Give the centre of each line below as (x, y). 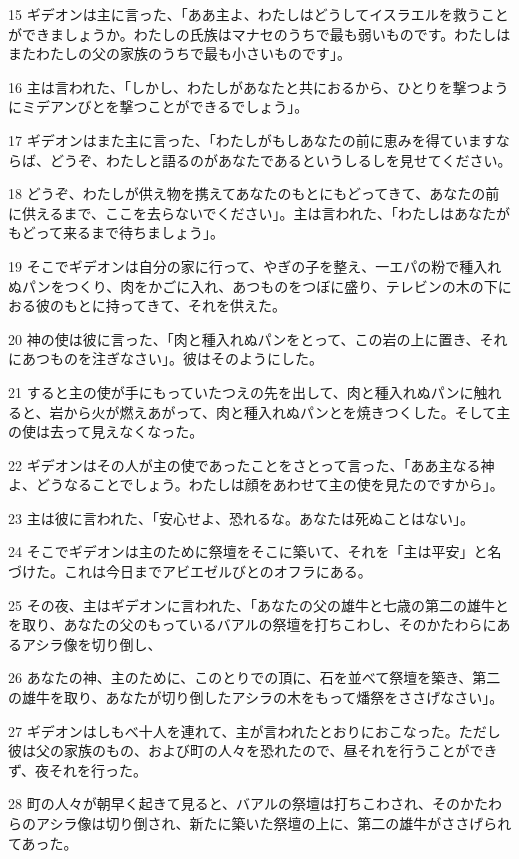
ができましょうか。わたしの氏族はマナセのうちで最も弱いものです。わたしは (259, 33)
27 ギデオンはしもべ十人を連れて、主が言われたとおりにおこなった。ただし (254, 730)
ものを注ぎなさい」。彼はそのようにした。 (186, 358)
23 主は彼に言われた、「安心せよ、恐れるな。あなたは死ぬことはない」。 (241, 517)
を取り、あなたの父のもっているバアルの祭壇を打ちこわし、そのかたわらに (252, 624)
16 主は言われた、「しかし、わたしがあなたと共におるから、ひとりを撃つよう (258, 86)
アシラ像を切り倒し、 (91, 643)
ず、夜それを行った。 (78, 769)
